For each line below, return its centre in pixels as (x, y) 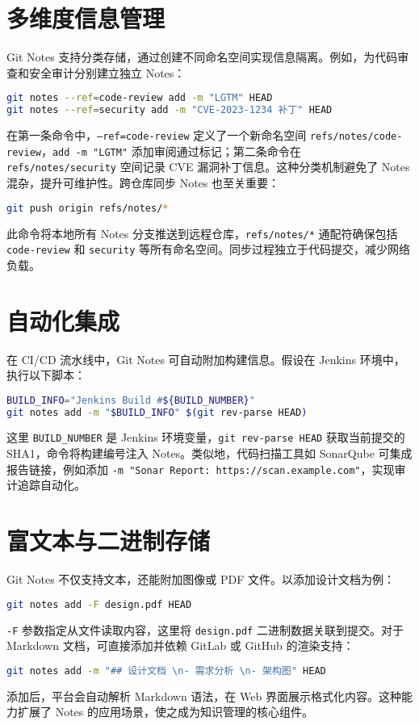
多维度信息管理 (86, 18)
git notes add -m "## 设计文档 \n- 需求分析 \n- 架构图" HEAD (166, 671)
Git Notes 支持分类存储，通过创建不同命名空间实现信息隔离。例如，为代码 (202, 57)
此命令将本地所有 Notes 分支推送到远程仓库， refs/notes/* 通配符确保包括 (202, 233)
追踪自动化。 (51, 485)
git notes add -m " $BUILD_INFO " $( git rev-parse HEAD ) (157, 412)
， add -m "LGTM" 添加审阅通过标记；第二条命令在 (171, 151)
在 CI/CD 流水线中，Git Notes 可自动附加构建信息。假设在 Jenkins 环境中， (206, 359)
